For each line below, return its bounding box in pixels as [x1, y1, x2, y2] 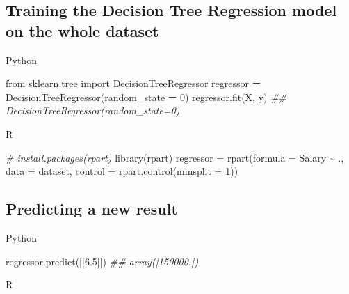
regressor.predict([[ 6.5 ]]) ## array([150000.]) [6, 254, 199, 268]
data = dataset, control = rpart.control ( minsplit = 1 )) [6, 164, 238, 178]
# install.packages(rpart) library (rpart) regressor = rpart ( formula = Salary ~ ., [6, 150, 344, 164]
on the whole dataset [6, 20, 159, 41]
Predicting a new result [6, 198, 178, 219]
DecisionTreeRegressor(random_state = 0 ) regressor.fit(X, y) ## [6, 89, 287, 104]
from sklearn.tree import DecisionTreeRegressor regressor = [6, 76, 261, 91]
